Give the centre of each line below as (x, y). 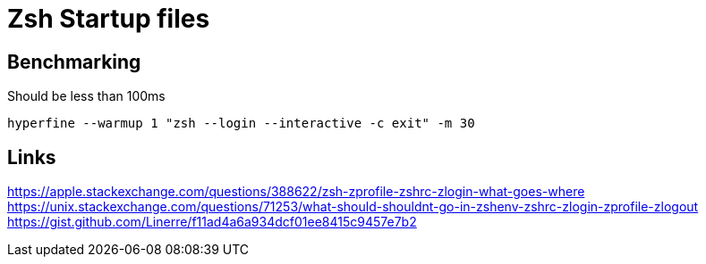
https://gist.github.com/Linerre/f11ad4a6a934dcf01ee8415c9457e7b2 (212, 222)
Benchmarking (74, 62)
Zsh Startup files (109, 19)
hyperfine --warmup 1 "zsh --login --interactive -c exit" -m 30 (241, 124)
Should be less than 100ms (86, 96)
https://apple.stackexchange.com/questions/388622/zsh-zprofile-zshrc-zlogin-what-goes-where (296, 192)
